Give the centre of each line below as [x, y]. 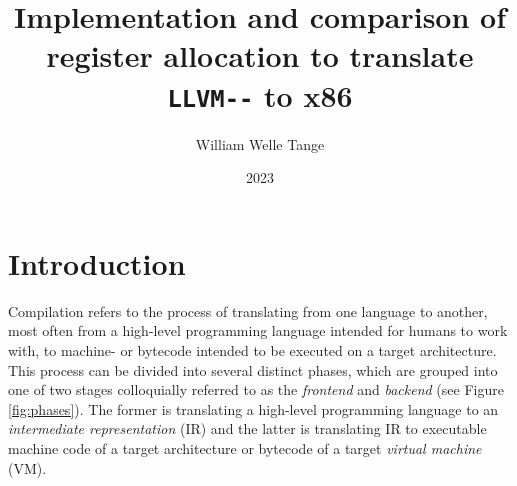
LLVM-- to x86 [260, 94]
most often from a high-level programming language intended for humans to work [258, 330]
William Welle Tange [260, 143]
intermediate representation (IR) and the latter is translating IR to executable [247, 428]
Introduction [97, 262]
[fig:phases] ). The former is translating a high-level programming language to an [253, 408]
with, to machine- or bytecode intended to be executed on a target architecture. [252, 349]
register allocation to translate [260, 55]
